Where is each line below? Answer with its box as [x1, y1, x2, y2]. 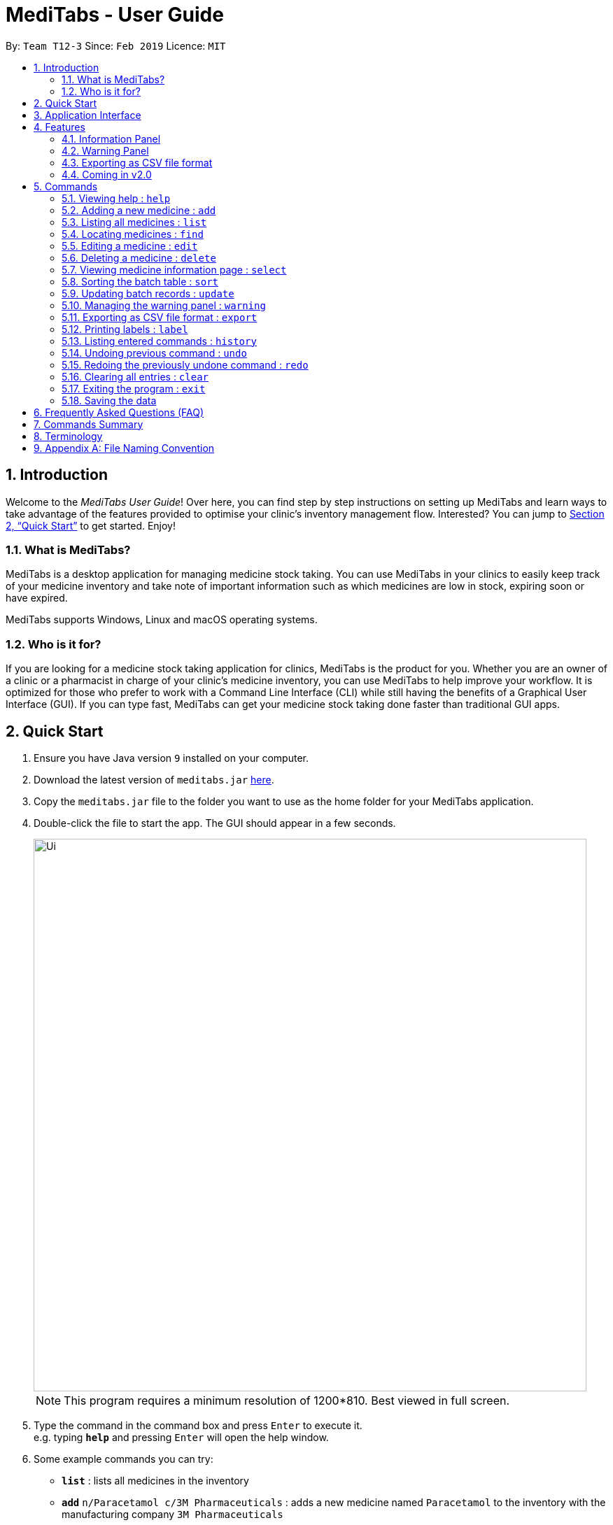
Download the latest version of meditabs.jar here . [34, 773, 274, 786]
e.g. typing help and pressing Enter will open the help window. [34, 1431, 329, 1443]
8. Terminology [34, 430, 103, 442]
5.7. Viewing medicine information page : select [62, 263, 287, 276]
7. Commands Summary [34, 418, 143, 430]
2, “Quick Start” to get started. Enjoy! [6, 519, 176, 532]
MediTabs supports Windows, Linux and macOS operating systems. [6, 613, 318, 626]
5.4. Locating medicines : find [62, 227, 204, 240]
